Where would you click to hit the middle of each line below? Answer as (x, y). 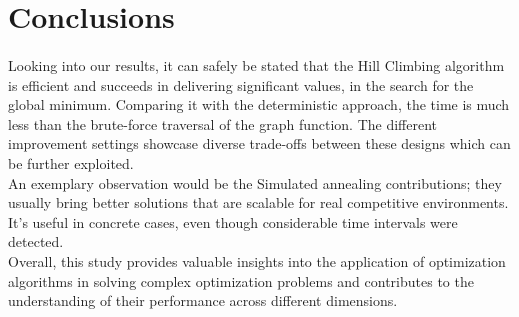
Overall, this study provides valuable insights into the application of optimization (257, 260)
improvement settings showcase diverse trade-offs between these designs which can (259, 143)
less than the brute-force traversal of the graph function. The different (223, 123)
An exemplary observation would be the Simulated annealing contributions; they (255, 182)
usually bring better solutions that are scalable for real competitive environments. (258, 202)
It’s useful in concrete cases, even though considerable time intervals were (233, 221)
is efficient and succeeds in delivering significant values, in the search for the (241, 84)
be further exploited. (71, 162)
